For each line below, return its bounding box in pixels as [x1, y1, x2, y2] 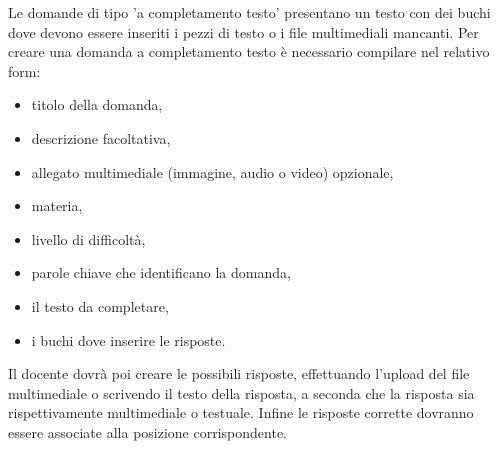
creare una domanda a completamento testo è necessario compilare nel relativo [8, 41, 490, 62]
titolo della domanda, [31, 94, 163, 115]
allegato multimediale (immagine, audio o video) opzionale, [31, 161, 394, 182]
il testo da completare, [31, 295, 169, 316]
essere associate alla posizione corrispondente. [8, 421, 287, 442]
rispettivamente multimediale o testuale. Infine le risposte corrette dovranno [8, 402, 474, 423]
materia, [31, 195, 83, 216]
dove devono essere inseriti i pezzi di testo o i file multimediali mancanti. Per [8, 21, 479, 42]
